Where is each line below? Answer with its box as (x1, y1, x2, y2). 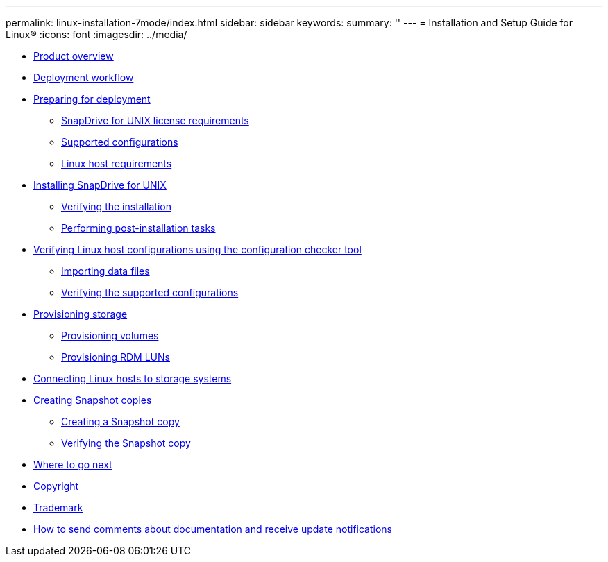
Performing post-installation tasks (61, 222, 216, 234)
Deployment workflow (33, 71, 134, 83)
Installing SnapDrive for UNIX (33, 179, 167, 191)
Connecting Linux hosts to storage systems (33, 373, 232, 384)
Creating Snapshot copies (33, 394, 152, 406)
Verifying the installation (61, 201, 171, 212)
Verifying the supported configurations (61, 287, 239, 298)
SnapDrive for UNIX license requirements (61, 114, 249, 126)
